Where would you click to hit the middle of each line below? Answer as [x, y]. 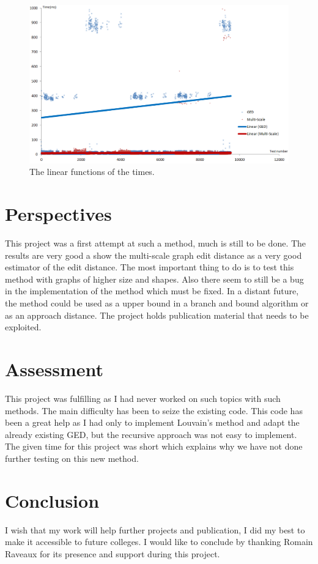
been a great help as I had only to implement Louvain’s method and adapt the [152, 422]
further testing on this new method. [72, 458]
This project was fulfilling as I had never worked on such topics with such [143, 398]
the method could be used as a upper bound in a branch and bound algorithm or [157, 303]
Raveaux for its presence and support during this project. [113, 553]
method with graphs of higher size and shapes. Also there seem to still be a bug [154, 279]
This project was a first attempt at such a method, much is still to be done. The [156, 243]
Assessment [54, 369]
